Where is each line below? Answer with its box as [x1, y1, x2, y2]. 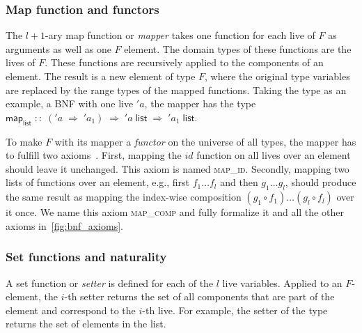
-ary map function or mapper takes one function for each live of [45, 28, 315, 42]
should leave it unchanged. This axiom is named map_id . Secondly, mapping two [6, 161, 349, 176]
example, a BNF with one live [6, 96, 134, 111]
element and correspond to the [6, 302, 136, 317]
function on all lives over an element [196, 148, 351, 162]
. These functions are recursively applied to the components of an [45, 55, 324, 70]
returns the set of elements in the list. [6, 316, 166, 331]
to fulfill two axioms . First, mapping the [6, 148, 182, 162]
